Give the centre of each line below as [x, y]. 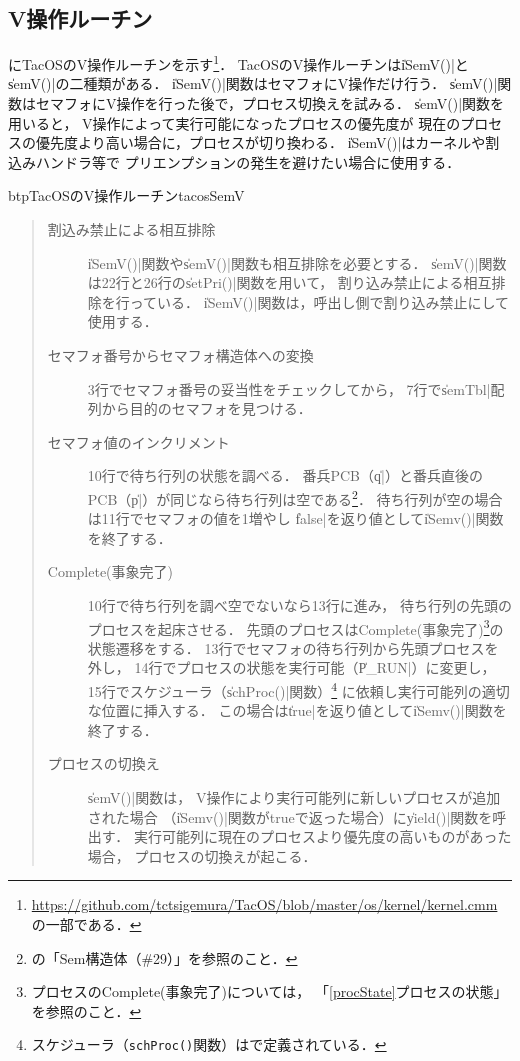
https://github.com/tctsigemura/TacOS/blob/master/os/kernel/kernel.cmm [264, 904]
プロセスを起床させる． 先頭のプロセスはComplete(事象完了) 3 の [295, 627]
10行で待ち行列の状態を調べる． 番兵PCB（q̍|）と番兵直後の [285, 475]
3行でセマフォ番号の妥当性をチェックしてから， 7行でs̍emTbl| [289, 388]
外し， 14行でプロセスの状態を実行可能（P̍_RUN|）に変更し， [291, 667]
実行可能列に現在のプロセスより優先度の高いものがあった [322, 836]
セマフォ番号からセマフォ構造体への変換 [180, 354]
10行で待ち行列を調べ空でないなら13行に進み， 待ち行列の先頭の [299, 604]
